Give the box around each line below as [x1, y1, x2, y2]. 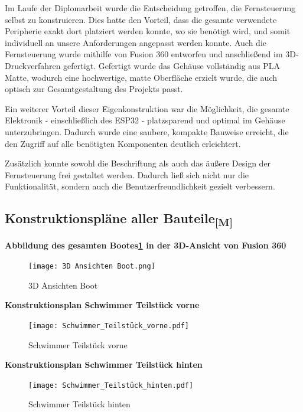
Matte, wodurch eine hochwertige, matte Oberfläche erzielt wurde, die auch [5, 71, 278, 83]
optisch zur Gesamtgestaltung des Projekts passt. [5, 83, 183, 95]
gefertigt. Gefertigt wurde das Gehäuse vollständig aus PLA [63, 59, 281, 71]
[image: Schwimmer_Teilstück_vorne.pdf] [28, 321, 190, 330]
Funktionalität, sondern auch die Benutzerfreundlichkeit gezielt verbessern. [5, 180, 275, 192]
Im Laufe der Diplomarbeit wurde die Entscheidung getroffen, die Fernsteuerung [5, 2, 296, 14]
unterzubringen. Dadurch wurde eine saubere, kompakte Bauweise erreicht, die [5, 125, 289, 138]
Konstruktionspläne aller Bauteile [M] [5, 209, 233, 230]
